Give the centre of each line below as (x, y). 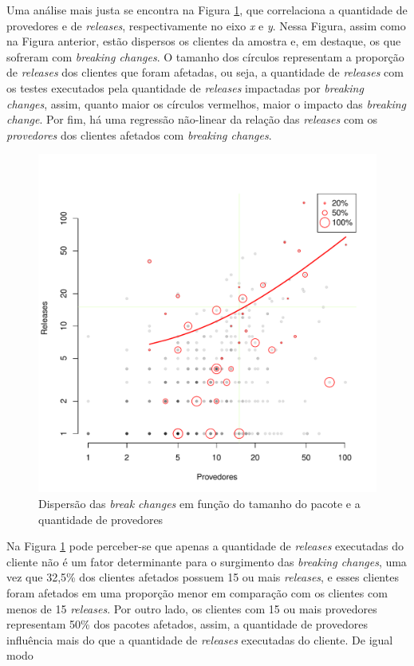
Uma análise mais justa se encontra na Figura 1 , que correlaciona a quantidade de (207, 10)
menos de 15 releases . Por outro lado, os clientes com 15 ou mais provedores (192, 608)
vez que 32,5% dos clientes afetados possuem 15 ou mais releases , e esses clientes (203, 577)
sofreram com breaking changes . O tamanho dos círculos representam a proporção (205, 56)
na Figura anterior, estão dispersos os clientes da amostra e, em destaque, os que (204, 41)
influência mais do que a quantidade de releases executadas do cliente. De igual (200, 639)
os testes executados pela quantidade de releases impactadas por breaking (185, 87)
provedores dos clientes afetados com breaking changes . (139, 134)
